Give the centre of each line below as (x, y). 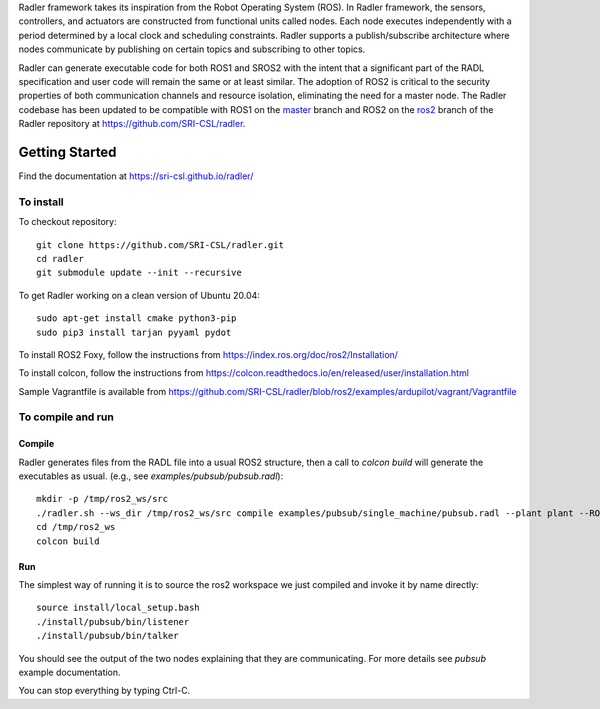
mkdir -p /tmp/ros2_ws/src (102, 499)
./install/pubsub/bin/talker (107, 636)
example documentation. (69, 672)
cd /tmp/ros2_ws (76, 527)
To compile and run (66, 417)
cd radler (60, 258)
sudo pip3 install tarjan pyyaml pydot (134, 332)
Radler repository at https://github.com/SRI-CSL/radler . (132, 124)
